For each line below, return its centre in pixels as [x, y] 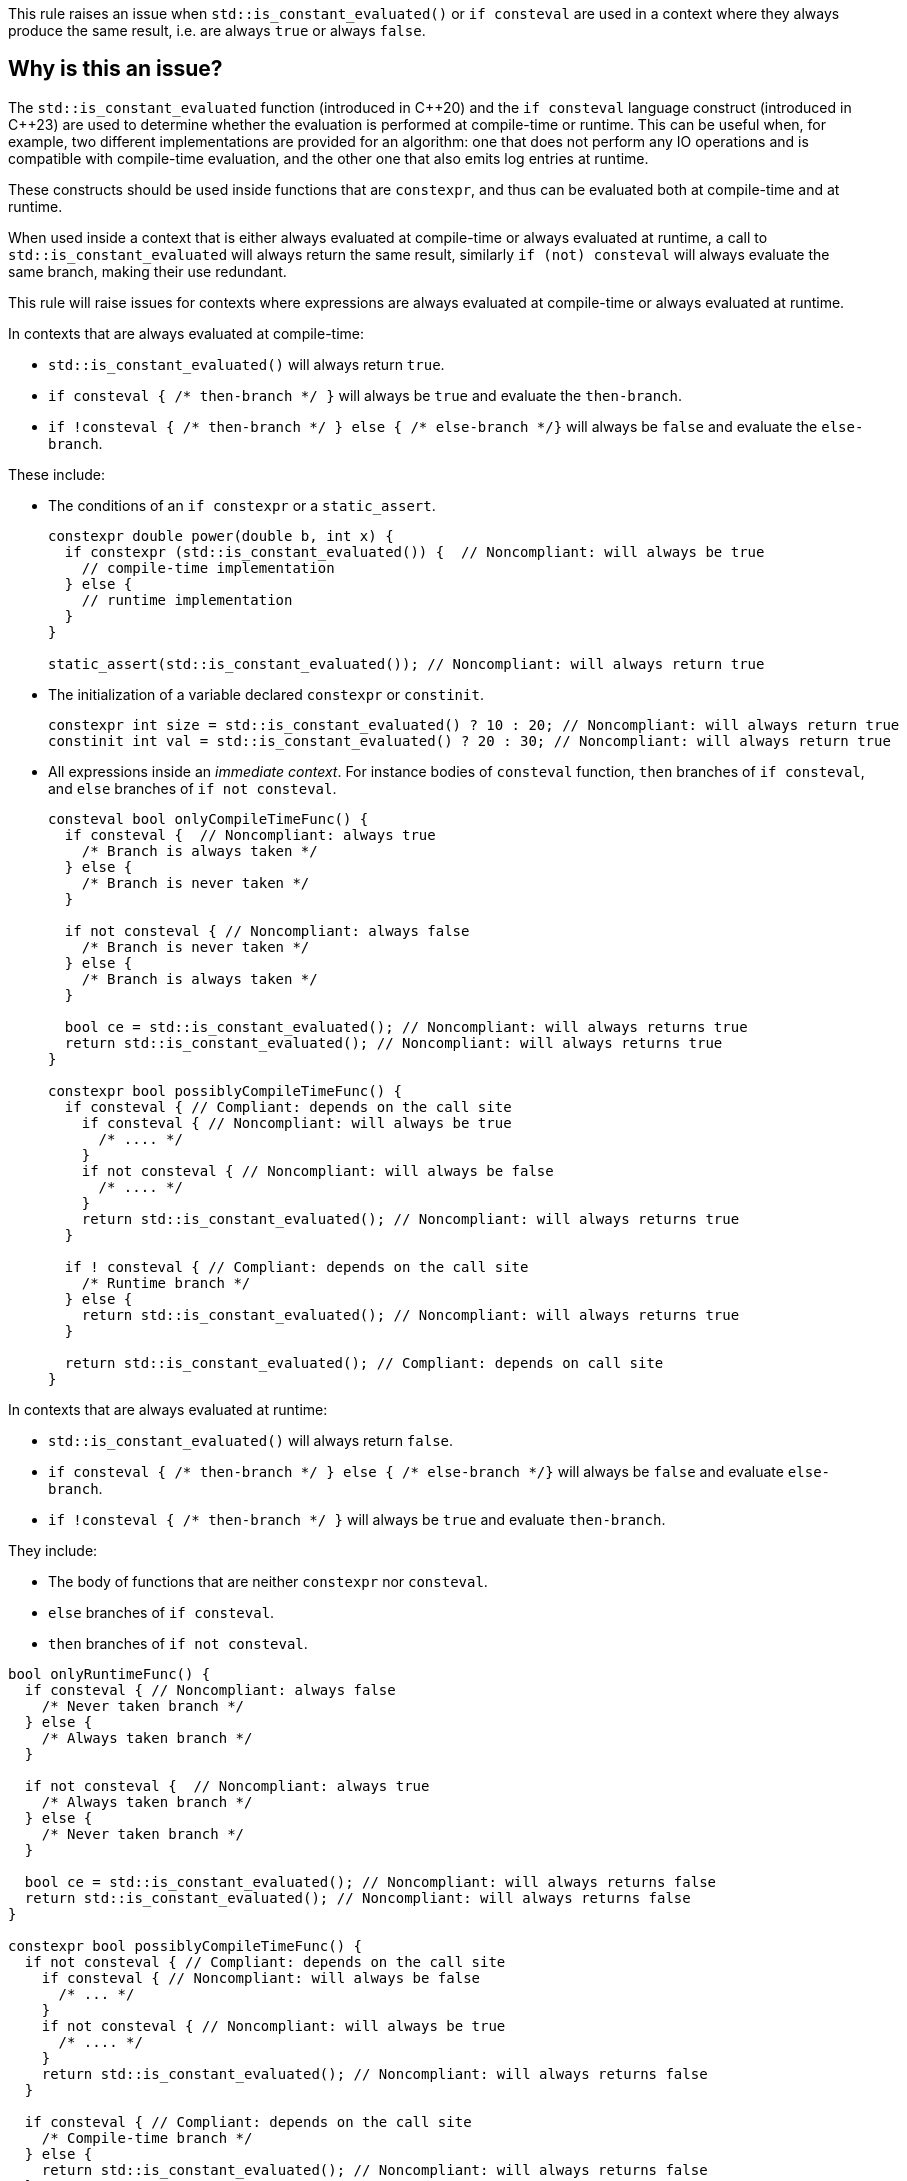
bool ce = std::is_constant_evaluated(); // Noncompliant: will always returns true [406, 1026]
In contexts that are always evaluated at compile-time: [186, 333]
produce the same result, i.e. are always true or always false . [217, 30]
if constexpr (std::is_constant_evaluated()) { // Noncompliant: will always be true [414, 551]
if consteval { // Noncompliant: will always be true [296, 1122]
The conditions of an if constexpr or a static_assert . [242, 505]
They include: [53, 1550]
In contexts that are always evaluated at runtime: [168, 1409]
